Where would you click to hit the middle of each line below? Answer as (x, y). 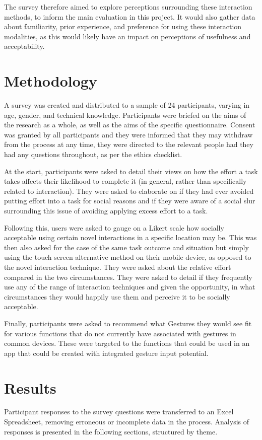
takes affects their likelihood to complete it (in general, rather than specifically (125, 181)
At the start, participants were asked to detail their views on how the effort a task (131, 171)
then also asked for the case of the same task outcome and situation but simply (126, 247)
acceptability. (24, 46)
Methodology (51, 81)
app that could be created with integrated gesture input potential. (106, 353)
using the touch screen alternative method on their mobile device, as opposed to (128, 257)
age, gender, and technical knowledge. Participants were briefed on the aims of (125, 115)
